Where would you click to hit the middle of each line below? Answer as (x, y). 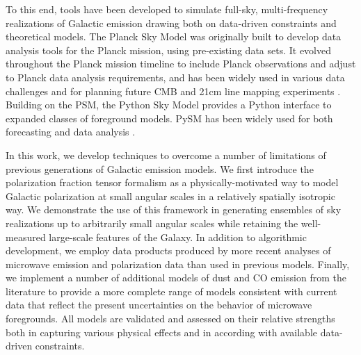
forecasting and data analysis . (71, 132)
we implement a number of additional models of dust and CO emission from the (176, 278)
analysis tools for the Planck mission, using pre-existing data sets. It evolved (169, 50)
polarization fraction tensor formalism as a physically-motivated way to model (172, 182)
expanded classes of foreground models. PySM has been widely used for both (169, 118)
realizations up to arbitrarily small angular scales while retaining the (152, 223)
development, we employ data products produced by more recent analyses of (168, 250)
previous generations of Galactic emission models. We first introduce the (160, 168)
